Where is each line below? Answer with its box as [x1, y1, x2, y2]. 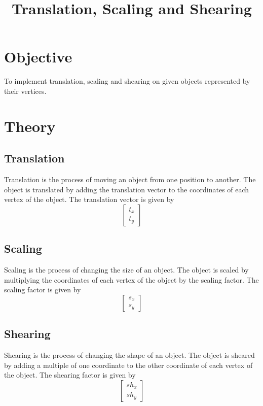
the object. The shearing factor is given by [4, 369, 136, 380]
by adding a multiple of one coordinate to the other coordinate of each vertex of [4, 359, 253, 370]
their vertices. [4, 85, 47, 96]
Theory [4, 115, 56, 136]
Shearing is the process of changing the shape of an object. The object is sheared [4, 350, 255, 360]
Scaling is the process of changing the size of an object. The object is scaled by [4, 264, 249, 275]
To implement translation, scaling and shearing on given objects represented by [4, 76, 250, 86]
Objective [4, 46, 72, 67]
